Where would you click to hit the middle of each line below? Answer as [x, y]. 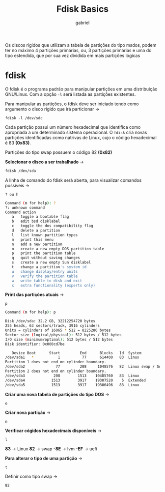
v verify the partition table [45, 276]
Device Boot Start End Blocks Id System [76, 353]
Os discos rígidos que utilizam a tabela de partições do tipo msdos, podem [81, 45]
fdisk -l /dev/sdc [24, 118]
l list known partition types [45, 235]
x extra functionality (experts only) [54, 285]
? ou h [12, 194]
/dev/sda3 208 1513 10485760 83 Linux [72, 376]
